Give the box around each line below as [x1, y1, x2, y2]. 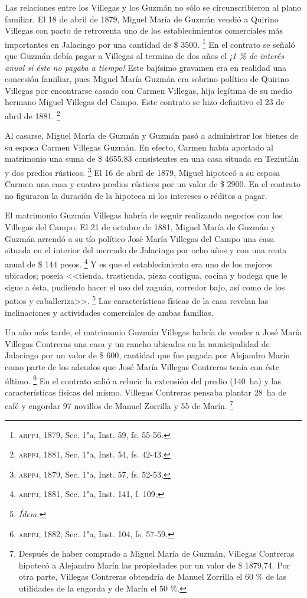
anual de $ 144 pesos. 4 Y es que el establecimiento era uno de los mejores [5, 256, 272, 270]
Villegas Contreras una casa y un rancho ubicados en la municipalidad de [5, 337, 270, 349]
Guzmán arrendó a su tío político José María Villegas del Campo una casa [5, 232, 275, 244]
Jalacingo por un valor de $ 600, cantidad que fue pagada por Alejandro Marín [5, 349, 290, 361]
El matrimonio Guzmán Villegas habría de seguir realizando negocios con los [5, 209, 282, 221]
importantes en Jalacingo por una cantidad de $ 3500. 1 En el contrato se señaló [5, 36, 295, 50]
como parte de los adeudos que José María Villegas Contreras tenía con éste [5, 360, 280, 372]
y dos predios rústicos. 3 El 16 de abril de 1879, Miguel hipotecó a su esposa [5, 165, 280, 178]
